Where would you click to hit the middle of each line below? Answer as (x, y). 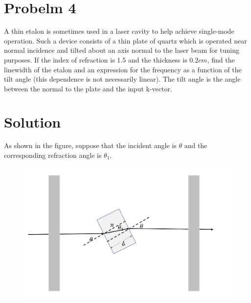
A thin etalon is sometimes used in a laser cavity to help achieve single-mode (119, 31)
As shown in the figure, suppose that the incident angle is (90, 145)
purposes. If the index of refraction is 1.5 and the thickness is (96, 59)
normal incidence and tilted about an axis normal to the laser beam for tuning (122, 50)
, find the (221, 59)
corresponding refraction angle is (53, 155)
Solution (33, 122)
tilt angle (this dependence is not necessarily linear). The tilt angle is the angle (122, 79)
